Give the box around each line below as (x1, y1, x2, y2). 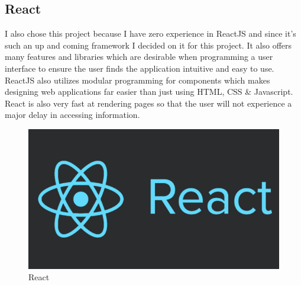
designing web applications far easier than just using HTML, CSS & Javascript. (5, 85, 293, 98)
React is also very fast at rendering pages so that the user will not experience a (5, 97, 292, 109)
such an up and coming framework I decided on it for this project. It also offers (5, 39, 292, 51)
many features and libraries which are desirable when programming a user (5, 50, 273, 63)
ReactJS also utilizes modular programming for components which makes (5, 73, 270, 86)
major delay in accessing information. (5, 108, 140, 121)
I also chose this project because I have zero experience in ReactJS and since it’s (5, 27, 296, 40)
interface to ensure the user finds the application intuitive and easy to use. (5, 62, 274, 74)
